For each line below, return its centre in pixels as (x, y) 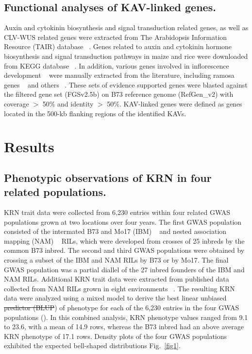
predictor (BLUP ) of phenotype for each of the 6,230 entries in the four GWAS (122, 308)
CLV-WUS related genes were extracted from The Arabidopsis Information (116, 37)
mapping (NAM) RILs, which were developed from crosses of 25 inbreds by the (124, 240)
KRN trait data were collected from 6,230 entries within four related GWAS (117, 212)
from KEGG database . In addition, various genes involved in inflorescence (117, 65)
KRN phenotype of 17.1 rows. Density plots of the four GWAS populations (116, 336)
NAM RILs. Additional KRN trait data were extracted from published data (117, 279)
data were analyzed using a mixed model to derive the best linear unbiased (115, 298)
